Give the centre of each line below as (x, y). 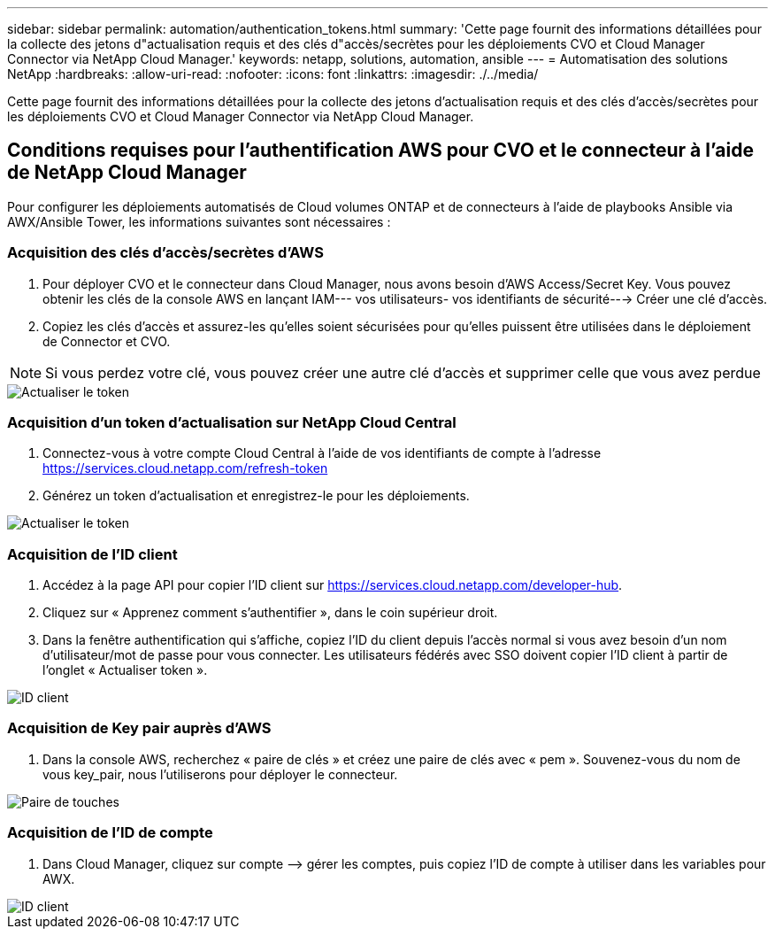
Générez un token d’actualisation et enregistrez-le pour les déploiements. (256, 496)
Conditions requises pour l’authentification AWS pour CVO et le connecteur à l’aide (380, 151)
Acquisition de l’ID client (92, 554)
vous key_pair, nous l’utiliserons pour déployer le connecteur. (220, 774)
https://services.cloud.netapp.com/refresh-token (185, 468)
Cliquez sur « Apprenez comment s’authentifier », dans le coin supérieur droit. (270, 613)
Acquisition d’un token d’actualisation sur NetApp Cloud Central (232, 422)
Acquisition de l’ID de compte (110, 833)
